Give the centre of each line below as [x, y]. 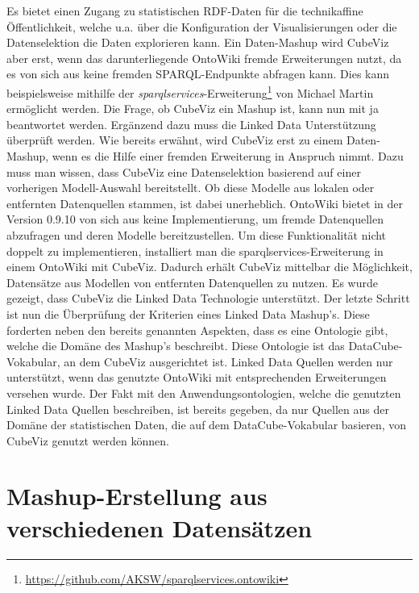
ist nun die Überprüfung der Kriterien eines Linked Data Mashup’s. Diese [188, 313]
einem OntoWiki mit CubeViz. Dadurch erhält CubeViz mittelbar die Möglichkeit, [209, 267]
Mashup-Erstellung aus [137, 496]
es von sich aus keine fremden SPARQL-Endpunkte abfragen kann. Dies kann [198, 74]
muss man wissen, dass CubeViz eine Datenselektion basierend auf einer [184, 171]
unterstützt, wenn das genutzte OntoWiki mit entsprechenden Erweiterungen [197, 377]
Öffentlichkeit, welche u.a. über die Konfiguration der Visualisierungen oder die [202, 26]
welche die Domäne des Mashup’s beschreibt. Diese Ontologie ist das [176, 346]
